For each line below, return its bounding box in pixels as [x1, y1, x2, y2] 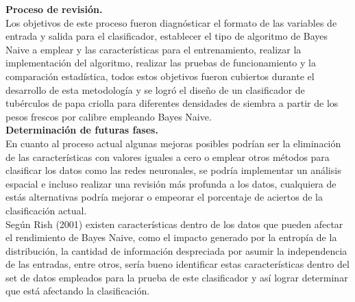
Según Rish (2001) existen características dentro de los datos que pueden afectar [5, 216, 343, 231]
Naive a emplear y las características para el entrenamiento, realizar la [5, 42, 302, 56]
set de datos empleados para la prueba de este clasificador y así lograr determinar [5, 270, 348, 284]
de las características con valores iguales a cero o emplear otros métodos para [5, 149, 330, 164]
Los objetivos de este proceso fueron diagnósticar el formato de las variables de [5, 15, 337, 29]
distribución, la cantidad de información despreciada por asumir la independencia [5, 243, 347, 257]
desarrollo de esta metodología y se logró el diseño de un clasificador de [5, 82, 305, 97]
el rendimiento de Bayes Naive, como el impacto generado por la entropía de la [5, 230, 337, 244]
